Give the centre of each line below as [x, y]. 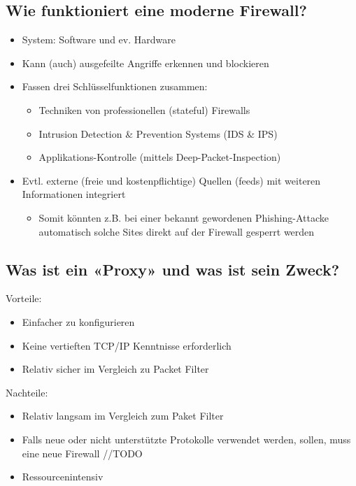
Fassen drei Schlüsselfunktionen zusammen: [115, 86]
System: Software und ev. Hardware [99, 40]
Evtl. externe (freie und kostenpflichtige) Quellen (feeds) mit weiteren [171, 180]
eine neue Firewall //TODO [82, 453]
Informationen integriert [74, 194]
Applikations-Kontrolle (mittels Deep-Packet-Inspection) [160, 157]
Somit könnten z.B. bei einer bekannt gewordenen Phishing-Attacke [184, 217]
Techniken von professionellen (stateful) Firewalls [144, 109]
